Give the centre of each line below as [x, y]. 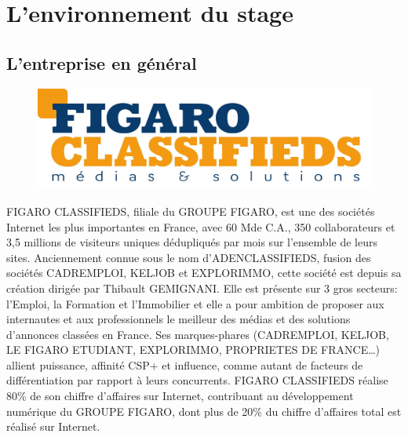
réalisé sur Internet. [53, 426]
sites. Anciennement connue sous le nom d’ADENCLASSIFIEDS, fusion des [189, 257]
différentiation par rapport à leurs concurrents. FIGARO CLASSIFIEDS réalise [197, 380]
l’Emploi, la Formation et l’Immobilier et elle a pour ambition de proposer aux [195, 303]
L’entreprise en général [102, 62]
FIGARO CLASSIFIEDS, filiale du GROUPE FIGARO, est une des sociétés [191, 211]
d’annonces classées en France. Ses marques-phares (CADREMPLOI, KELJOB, [198, 334]
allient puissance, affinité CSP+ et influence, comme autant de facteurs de [185, 364]
